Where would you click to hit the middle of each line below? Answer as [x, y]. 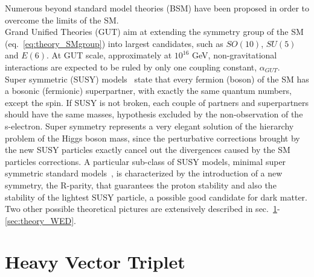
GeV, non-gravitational [235, 55]
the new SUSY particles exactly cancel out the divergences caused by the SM [148, 150]
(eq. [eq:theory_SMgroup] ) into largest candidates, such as [114, 43]
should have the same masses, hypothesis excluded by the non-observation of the [154, 114]
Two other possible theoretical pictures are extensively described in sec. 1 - [143, 209]
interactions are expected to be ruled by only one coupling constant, [131, 67]
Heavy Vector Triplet [95, 262]
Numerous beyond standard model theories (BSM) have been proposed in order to [157, 8]
